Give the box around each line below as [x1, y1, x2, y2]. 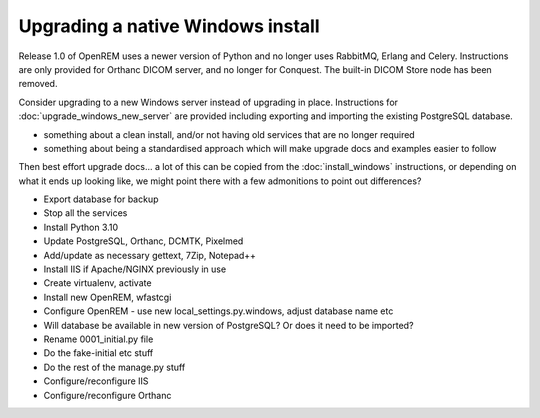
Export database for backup [43, 193, 159, 205]
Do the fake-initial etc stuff [43, 347, 154, 359]
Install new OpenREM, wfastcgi [43, 291, 172, 303]
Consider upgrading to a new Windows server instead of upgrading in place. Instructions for [18, 96, 399, 108]
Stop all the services [43, 207, 128, 219]
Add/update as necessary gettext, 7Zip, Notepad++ [43, 249, 257, 261]
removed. [18, 78, 58, 90]
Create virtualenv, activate [43, 277, 152, 289]
